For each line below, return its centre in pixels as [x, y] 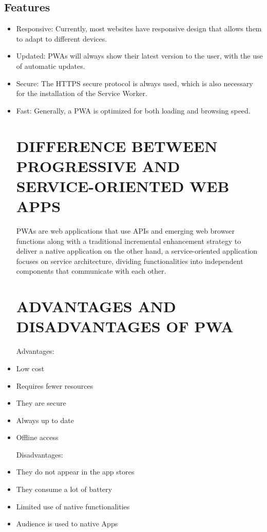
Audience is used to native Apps [67, 524]
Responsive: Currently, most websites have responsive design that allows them [139, 28]
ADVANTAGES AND [96, 306]
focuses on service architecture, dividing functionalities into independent [130, 261]
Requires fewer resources [55, 385]
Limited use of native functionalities [73, 506]
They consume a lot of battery [64, 489]
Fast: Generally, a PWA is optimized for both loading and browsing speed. [133, 110]
